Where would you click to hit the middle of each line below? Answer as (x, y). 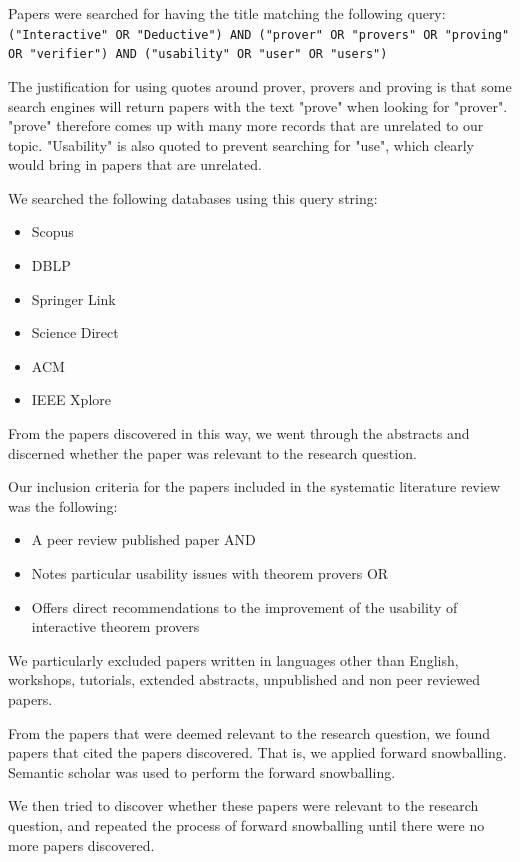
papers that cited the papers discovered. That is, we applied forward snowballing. (257, 752)
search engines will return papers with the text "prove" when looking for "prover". (258, 105)
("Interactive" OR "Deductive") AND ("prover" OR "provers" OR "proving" (259, 34)
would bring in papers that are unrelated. (135, 164)
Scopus (52, 231)
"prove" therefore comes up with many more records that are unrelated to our (246, 125)
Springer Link (73, 298)
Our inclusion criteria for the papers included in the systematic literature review (254, 486)
